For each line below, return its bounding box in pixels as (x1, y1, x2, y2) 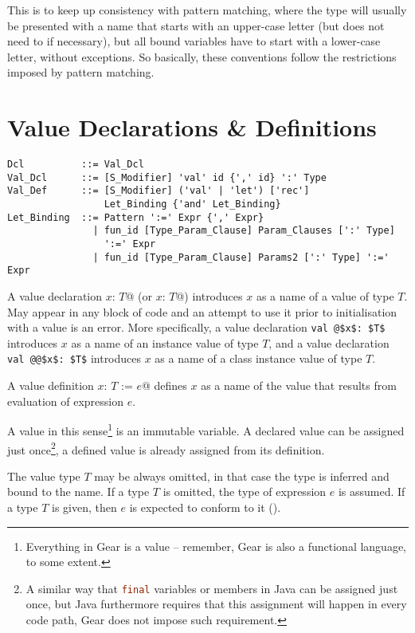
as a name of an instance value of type (71, 334, 259, 351)
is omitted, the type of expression (162, 483, 327, 500)
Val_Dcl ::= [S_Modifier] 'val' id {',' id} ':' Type (7, 171, 327, 183)
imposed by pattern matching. (7, 64, 155, 81)
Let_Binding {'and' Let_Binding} (104, 199, 281, 210)
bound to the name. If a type (7, 483, 150, 500)
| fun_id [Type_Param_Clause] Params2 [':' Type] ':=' (92, 251, 390, 263)
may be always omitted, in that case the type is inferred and (94, 467, 390, 484)
